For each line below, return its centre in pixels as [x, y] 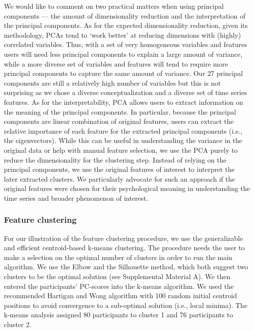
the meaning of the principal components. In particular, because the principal [120, 111]
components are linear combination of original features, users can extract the [119, 121]
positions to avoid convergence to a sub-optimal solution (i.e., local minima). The [126, 305]
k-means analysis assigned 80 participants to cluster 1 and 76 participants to [118, 315]
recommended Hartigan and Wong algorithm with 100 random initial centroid [121, 296]
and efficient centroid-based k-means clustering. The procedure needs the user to [124, 248]
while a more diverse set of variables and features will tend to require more [116, 63]
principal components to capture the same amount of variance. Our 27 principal [124, 73]
